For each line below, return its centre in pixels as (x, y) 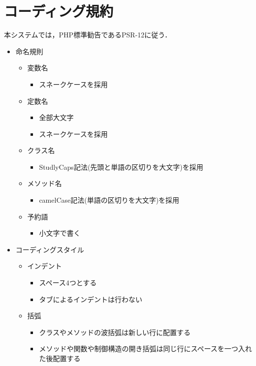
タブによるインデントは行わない (91, 299)
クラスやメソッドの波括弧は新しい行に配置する (115, 332)
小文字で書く (60, 233)
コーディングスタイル (50, 249)
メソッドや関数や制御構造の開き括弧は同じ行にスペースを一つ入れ (145, 349)
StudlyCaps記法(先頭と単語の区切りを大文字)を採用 (121, 167)
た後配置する (60, 358)
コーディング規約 (59, 11)
